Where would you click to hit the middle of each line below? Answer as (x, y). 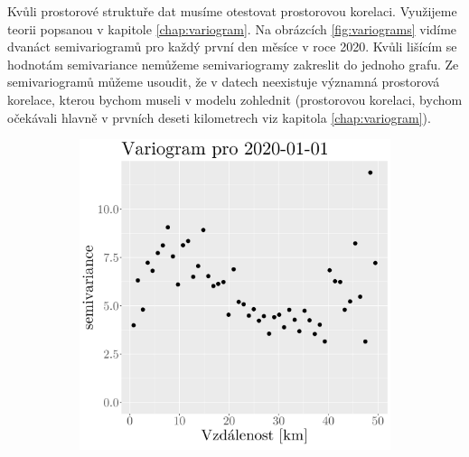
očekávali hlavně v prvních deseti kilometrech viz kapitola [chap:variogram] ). (219, 117)
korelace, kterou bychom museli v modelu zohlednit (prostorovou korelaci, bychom (235, 99)
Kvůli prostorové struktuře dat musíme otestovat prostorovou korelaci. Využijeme (232, 11)
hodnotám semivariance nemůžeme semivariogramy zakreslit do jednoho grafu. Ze (233, 64)
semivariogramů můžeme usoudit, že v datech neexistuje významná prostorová (224, 82)
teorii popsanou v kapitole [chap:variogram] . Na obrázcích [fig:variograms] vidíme (232, 28)
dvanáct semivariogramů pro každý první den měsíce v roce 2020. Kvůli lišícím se (232, 47)
